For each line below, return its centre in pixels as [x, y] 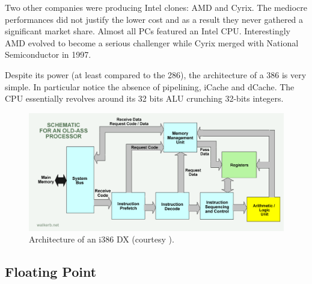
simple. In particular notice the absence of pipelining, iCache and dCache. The [150, 86]
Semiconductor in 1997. [48, 54]
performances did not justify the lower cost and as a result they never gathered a [154, 19]
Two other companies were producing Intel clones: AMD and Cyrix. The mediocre [156, 7]
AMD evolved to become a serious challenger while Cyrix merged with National [152, 42]
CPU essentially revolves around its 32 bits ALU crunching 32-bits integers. [144, 98]
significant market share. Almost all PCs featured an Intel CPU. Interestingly [148, 31]
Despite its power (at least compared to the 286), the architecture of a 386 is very [156, 74]
